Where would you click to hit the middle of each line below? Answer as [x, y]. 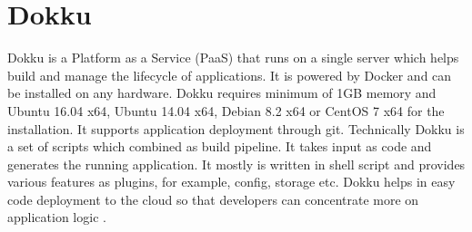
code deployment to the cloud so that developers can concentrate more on [213, 199]
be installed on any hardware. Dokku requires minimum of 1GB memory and [222, 93]
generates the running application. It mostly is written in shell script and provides [236, 164]
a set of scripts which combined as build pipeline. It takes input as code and [220, 146]
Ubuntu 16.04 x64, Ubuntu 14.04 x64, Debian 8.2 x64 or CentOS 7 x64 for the [226, 110]
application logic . [57, 217]
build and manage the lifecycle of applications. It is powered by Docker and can [230, 75]
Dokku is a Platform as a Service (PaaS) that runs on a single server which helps [233, 58]
